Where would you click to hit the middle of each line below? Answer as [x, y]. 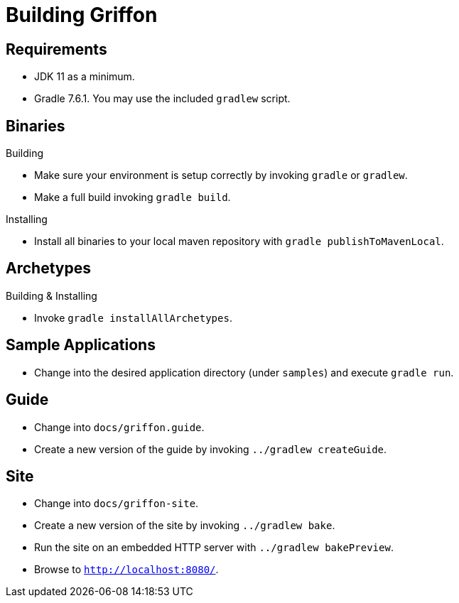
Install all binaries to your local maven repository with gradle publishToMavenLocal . [239, 241]
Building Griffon [82, 15]
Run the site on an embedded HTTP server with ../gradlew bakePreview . [214, 548]
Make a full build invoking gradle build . [133, 197]
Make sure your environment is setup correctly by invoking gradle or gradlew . [221, 175]
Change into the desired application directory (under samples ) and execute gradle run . [244, 372]
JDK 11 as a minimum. [85, 77]
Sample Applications [81, 345]
